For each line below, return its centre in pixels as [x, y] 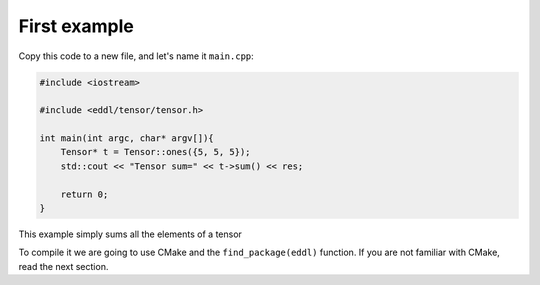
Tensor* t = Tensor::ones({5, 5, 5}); [155, 152]
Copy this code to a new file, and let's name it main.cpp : [136, 56]
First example [76, 26]
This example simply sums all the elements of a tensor [130, 234]
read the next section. [63, 266]
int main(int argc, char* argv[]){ [126, 138]
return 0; [84, 194]
